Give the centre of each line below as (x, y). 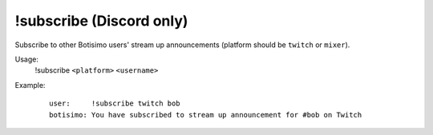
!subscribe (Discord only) (101, 21)
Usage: (27, 59)
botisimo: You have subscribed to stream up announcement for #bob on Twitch (206, 115)
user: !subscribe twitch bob (115, 103)
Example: (30, 85)
